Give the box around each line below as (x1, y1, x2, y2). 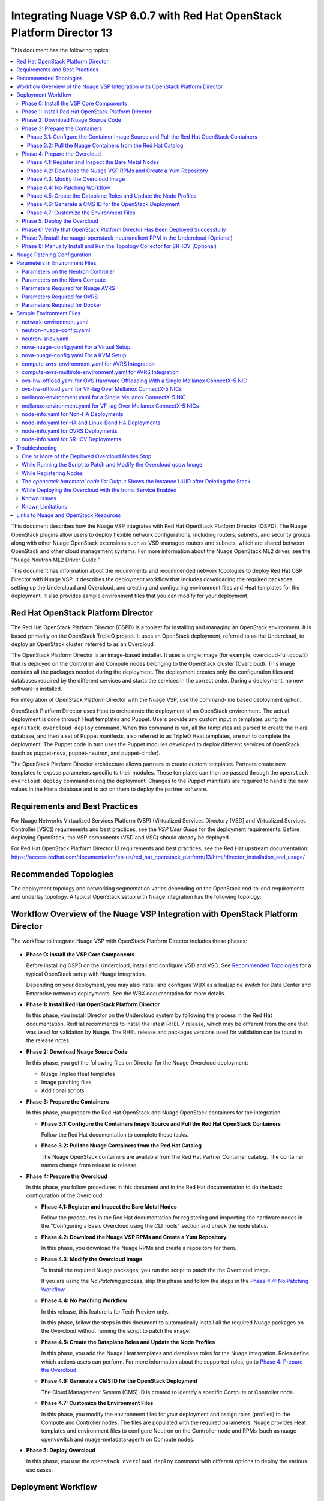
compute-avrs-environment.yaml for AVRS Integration (22, 360, 155, 367)
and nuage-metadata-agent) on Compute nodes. (74, 1436, 195, 1443)
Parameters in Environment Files (16, 259, 97, 267)
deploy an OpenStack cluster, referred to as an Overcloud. (11, 641, 155, 648)
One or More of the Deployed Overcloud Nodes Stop (22, 453, 152, 460)
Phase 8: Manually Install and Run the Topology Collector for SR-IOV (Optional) (22, 243, 217, 250)
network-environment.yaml (22, 318, 89, 325)
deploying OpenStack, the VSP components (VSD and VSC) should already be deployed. (11, 833, 230, 841)
